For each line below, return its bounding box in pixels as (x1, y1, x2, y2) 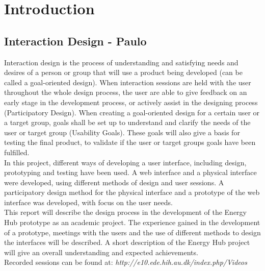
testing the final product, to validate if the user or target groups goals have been (4, 137, 256, 147)
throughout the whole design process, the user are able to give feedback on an (4, 87, 247, 97)
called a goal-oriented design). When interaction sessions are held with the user (4, 77, 251, 87)
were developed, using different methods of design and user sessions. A (4, 177, 224, 187)
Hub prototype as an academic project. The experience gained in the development (4, 217, 260, 228)
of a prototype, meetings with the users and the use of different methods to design (4, 227, 261, 237)
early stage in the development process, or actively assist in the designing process (4, 96, 258, 107)
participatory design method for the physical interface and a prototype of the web (4, 187, 260, 198)
